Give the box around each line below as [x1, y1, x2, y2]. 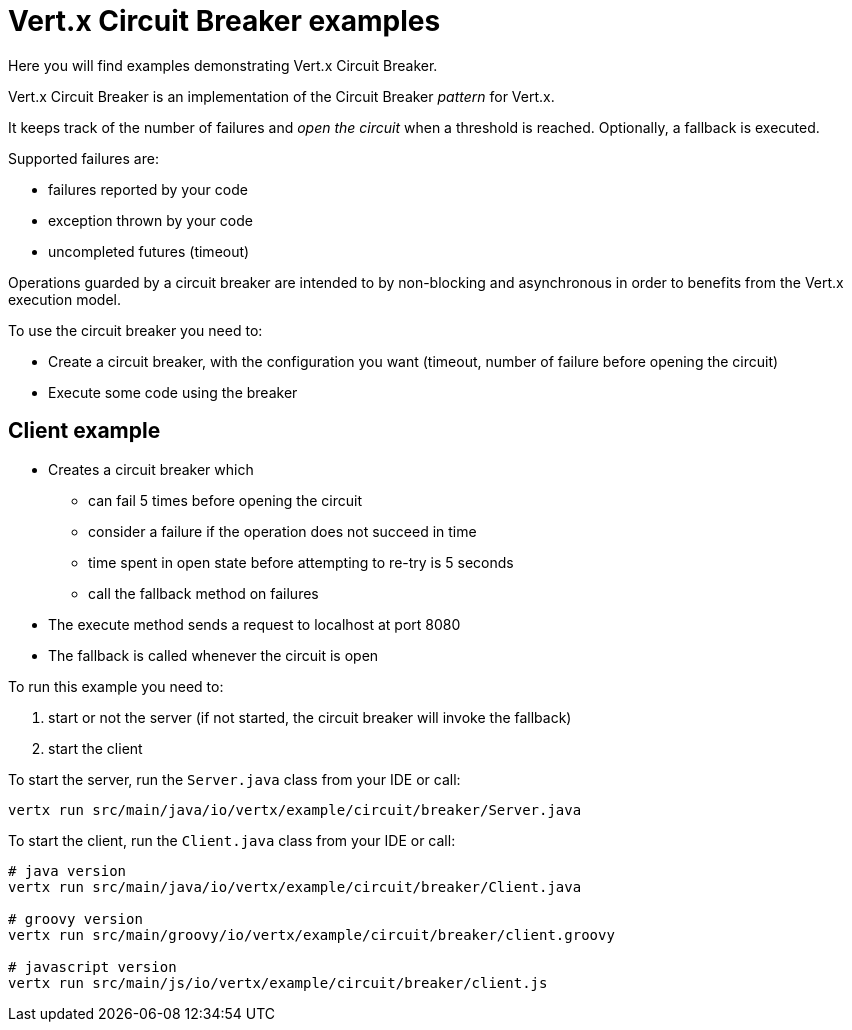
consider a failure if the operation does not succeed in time [88, 522, 477, 540]
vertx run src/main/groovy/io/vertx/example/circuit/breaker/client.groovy [8, 926, 615, 943]
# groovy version [8, 910, 143, 927]
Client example [8, 418, 161, 444]
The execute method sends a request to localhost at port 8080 [48, 615, 461, 633]
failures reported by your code [48, 180, 248, 198]
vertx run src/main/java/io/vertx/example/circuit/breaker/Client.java [8, 878, 582, 895]
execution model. [8, 290, 122, 308]
